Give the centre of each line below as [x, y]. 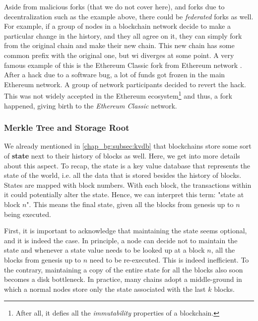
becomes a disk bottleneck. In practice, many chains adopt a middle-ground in [123, 279]
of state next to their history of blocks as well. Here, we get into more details [122, 156]
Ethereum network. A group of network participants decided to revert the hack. [125, 84]
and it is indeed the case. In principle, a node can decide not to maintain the [121, 240]
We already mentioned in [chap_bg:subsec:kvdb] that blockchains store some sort [128, 146]
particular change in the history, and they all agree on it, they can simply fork [123, 35]
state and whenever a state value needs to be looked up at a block [104, 250]
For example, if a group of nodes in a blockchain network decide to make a [117, 26]
